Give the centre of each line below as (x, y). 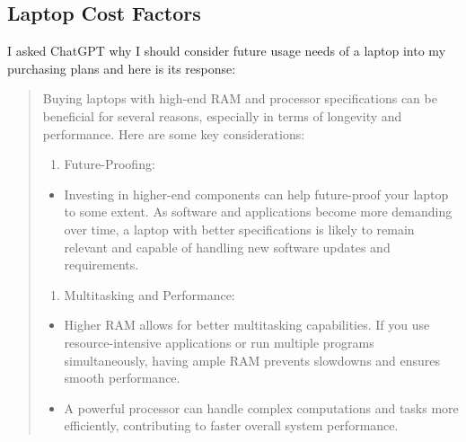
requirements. (101, 265)
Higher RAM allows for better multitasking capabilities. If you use (247, 325)
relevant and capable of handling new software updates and (227, 247)
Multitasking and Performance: (149, 294)
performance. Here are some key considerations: (174, 133)
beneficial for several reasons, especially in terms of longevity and (222, 115)
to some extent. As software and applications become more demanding (258, 212)
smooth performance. (122, 378)
